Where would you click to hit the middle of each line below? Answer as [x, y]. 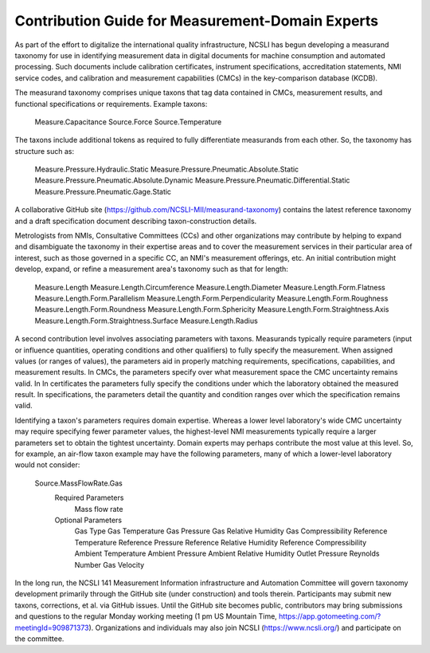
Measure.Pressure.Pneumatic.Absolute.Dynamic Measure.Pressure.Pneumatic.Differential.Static [192, 180]
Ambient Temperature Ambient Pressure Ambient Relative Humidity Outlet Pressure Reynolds [227, 553]
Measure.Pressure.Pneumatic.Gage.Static [103, 191]
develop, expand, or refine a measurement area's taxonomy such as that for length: [151, 269]
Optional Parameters [88, 520]
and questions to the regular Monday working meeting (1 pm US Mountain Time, [146, 616]
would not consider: [47, 465]
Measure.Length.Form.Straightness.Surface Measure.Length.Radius [146, 321]
